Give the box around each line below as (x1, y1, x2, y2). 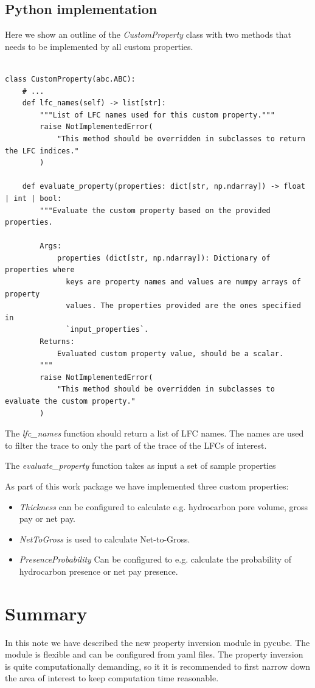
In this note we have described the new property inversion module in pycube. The (5, 636, 310, 648)
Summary (5, 600, 88, 625)
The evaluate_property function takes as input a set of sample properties (5, 459, 276, 472)
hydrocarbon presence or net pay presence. (19, 564, 178, 577)
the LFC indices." (5, 146, 79, 155)
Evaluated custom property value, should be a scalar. (57, 349, 284, 358)
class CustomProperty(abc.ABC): (5, 74, 136, 83)
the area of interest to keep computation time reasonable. (5, 672, 219, 684)
